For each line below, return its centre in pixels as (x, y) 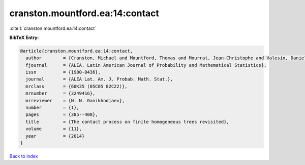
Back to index (24, 156)
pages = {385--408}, (62, 115)
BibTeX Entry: (24, 37)
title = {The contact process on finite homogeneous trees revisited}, (128, 122)
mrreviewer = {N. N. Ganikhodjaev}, (75, 100)
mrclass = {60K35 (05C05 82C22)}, (77, 86)
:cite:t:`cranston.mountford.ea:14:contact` (53, 28)
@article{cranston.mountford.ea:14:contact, (77, 51)
